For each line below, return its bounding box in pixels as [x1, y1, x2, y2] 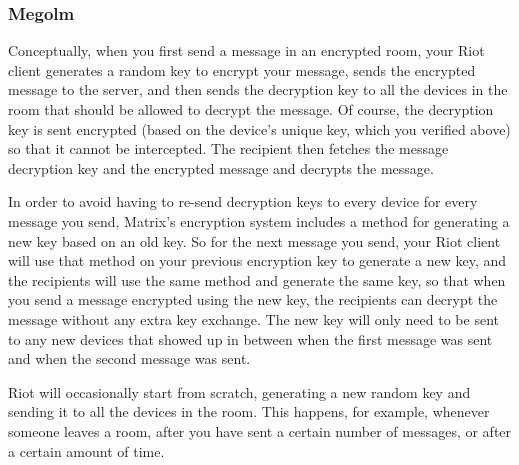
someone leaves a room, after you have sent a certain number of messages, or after [8, 420, 512, 441]
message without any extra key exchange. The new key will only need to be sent [8, 308, 499, 329]
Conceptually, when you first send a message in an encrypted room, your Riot [8, 40, 485, 61]
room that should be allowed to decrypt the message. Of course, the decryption [8, 99, 494, 119]
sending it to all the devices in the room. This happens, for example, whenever [8, 401, 490, 422]
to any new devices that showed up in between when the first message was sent [8, 328, 493, 349]
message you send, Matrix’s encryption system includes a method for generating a [8, 210, 510, 231]
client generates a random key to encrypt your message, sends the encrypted [8, 59, 476, 80]
